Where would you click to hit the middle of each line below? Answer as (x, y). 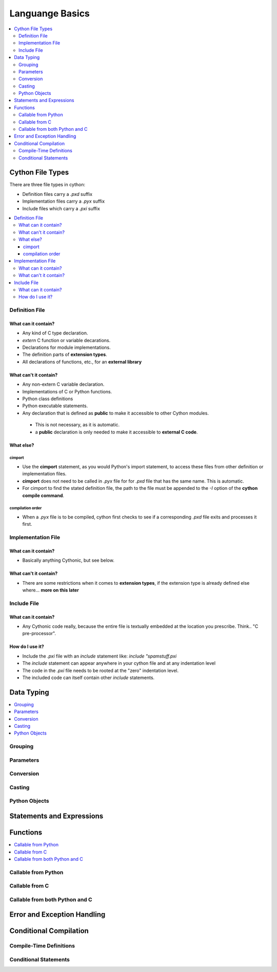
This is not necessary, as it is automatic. (77, 425)
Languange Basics (50, 13)
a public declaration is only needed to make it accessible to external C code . (116, 432)
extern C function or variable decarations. (66, 340)
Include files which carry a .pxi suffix (61, 208)
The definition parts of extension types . (65, 354)
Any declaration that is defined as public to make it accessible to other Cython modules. (115, 413)
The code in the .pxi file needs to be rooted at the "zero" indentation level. (101, 670)
